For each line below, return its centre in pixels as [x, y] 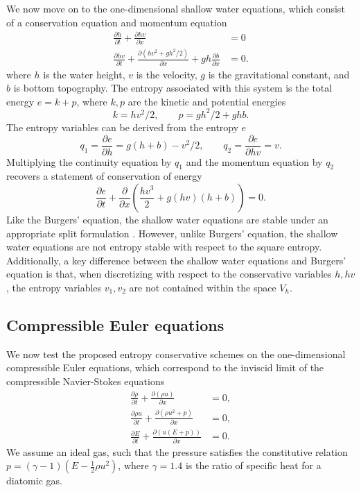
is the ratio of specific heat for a [253, 465]
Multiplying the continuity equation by [89, 161]
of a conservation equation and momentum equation [117, 22]
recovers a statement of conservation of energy [104, 176]
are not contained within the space [203, 287]
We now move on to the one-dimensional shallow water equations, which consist [176, 8]
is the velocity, [167, 74]
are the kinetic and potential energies [207, 101]
